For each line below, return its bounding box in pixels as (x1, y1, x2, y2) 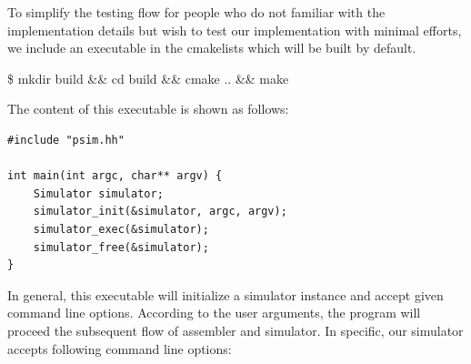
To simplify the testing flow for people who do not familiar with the (7, 3, 386, 21)
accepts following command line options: (7, 339, 232, 358)
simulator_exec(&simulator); (33, 222, 209, 236)
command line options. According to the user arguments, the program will (7, 303, 421, 322)
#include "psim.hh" (7, 133, 125, 147)
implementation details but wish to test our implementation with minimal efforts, (7, 20, 462, 39)
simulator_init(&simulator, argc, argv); (33, 205, 287, 218)
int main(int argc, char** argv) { (7, 169, 223, 183)
